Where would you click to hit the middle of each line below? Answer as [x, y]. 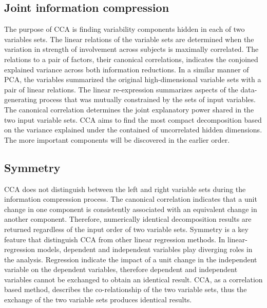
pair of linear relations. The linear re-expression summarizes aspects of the [121, 89]
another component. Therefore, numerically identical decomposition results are [128, 219]
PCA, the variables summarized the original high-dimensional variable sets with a [133, 79]
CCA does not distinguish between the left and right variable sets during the [125, 189]
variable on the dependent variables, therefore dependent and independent [121, 269]
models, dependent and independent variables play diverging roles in [145, 249]
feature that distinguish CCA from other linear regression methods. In [115, 239]
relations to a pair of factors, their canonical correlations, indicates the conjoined [131, 59]
